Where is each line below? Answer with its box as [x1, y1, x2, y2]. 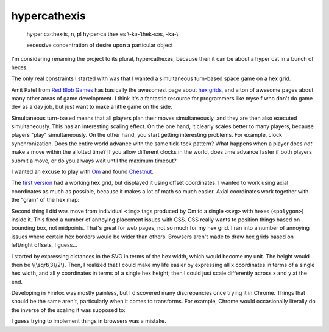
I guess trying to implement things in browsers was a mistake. [11, 317, 167, 325]
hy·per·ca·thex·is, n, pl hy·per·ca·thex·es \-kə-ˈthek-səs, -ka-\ [26, 30, 179, 38]
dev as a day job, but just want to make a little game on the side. [11, 103, 173, 111]
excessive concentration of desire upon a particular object [26, 41, 173, 49]
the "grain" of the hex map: [11, 196, 80, 204]
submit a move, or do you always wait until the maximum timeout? [11, 157, 177, 164]
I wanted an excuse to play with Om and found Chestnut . [11, 168, 154, 176]
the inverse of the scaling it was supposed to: [11, 306, 126, 313]
